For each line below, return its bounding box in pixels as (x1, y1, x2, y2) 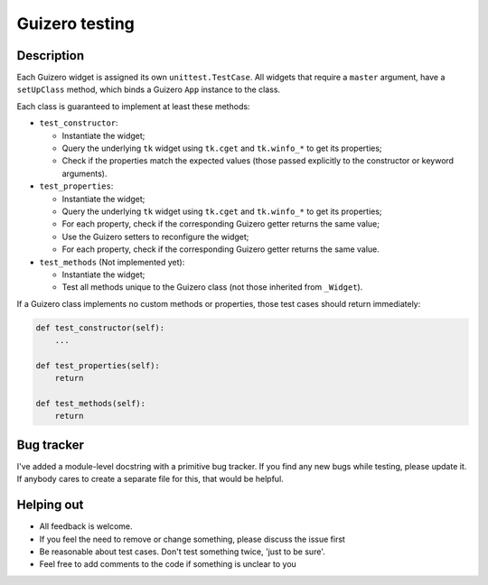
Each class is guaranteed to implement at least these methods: (16, 100, 250, 112)
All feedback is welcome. (39, 521, 133, 532)
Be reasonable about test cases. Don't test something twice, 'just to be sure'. (39, 546, 325, 557)
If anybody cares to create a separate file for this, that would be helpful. (16, 474, 284, 485)
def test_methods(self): (35, 398, 146, 409)
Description (16, 48, 85, 63)
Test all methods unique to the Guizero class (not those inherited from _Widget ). (61, 282, 363, 292)
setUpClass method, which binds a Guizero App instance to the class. (16, 84, 280, 95)
